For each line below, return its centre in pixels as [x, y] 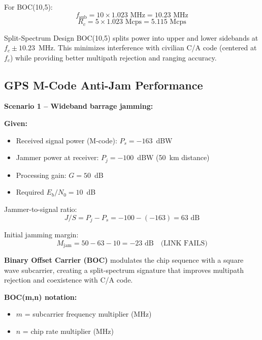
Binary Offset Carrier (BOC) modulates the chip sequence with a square [124, 260]
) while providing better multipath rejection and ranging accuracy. [113, 57]
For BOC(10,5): [28, 7]
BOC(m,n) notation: [41, 297]
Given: [16, 123]
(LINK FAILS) [184, 243]
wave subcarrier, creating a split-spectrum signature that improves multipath [124, 270]
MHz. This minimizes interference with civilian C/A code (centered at [148, 48]
